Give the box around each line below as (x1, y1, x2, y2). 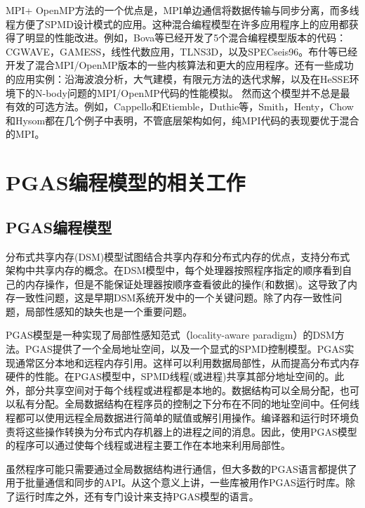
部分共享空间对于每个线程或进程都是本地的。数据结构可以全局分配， (25, 382, 340, 397)
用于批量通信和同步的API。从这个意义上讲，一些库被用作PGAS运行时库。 (6, 475, 345, 490)
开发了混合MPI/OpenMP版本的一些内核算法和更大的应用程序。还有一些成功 (6, 58, 354, 72)
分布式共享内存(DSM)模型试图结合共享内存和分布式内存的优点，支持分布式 (6, 249, 350, 263)
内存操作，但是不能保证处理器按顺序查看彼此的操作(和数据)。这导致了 (25, 276, 347, 291)
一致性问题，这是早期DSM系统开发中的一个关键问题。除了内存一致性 (15, 290, 333, 305)
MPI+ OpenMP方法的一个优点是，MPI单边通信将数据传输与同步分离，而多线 (6, 3, 359, 17)
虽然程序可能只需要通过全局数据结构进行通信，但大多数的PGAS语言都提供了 (6, 461, 357, 476)
